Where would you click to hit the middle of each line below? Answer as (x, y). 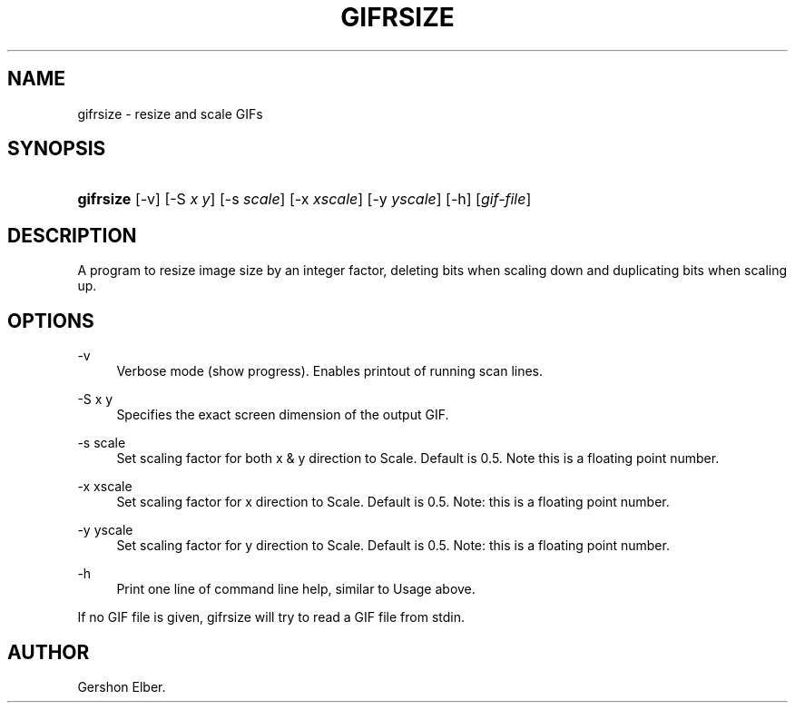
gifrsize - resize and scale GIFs (170, 113)
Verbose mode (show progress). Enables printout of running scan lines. (330, 371)
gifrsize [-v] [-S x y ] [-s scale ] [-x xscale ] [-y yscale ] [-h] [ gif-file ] (304, 199)
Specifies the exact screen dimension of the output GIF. (283, 415)
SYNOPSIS (57, 149)
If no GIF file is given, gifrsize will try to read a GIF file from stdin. (271, 617)
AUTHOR (49, 652)
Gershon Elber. (122, 686)
